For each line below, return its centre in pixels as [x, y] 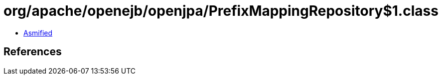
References [33, 52]
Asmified [38, 33]
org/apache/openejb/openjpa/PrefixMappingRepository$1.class [221, 11]
